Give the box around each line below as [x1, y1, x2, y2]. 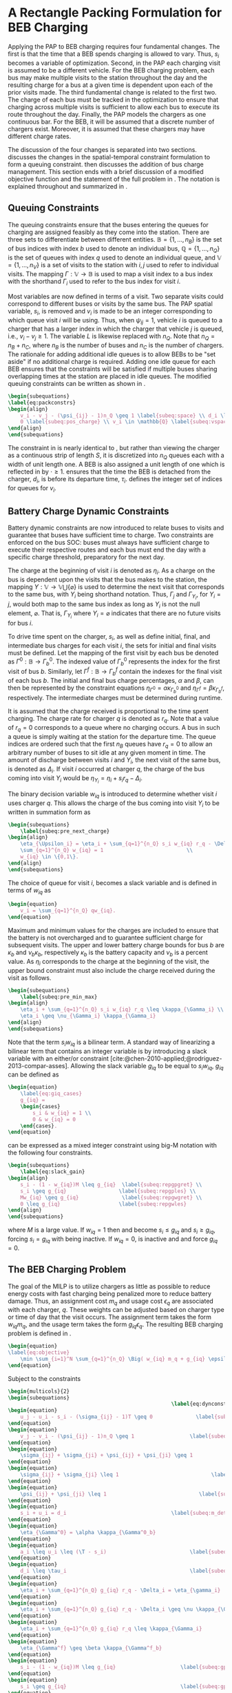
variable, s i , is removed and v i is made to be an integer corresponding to [8, 307, 213, 317]
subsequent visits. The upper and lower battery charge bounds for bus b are [8, 941, 224, 949]
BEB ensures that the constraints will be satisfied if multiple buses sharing [8, 365, 218, 373]
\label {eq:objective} [8, 1349, 70, 1356]
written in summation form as [8, 808, 91, 816]
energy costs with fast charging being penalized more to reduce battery [8, 1289, 212, 1297]
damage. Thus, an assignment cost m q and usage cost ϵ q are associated [8, 1297, 214, 1306]
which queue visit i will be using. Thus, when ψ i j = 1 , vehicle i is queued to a [8, 316, 223, 326]
